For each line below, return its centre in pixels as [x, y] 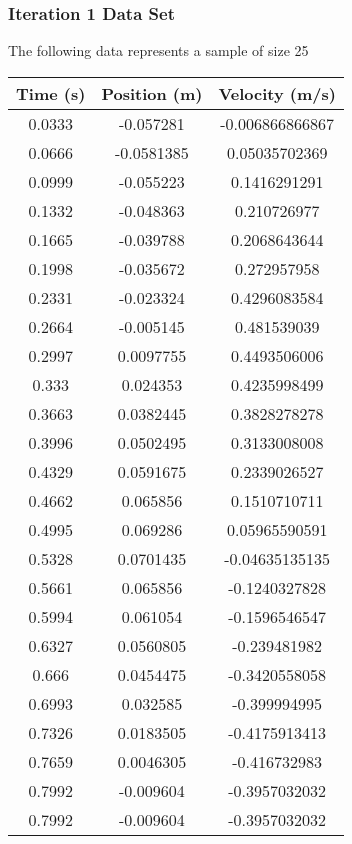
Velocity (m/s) [277, 93]
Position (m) [152, 93]
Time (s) [51, 93]
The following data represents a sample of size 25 [158, 50]
